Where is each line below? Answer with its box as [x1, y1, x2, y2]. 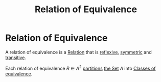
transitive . [5, 54, 27, 61]
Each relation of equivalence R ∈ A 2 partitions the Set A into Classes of [5, 64, 156, 71]
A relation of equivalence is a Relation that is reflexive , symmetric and [5, 49, 152, 55]
